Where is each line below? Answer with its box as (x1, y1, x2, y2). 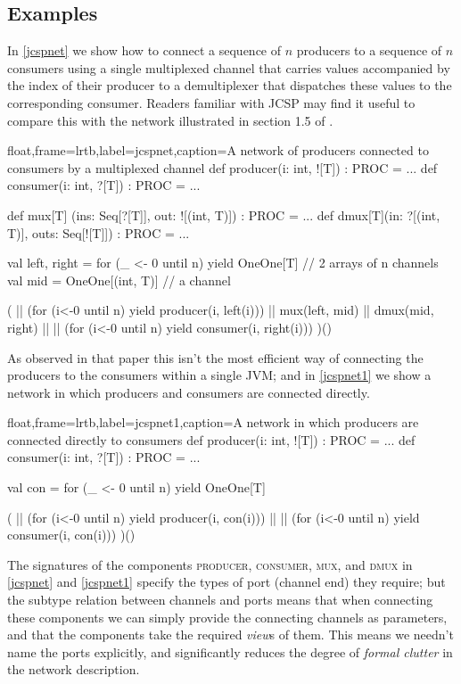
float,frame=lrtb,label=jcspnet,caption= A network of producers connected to (7, 141, 429, 160)
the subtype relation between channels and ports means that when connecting (7, 590, 433, 609)
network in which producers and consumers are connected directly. (7, 383, 370, 401)
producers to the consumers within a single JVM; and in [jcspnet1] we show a (7, 366, 432, 384)
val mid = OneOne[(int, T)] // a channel (7, 270, 231, 289)
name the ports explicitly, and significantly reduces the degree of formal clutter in (7, 642, 453, 661)
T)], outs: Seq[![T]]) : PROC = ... (7, 223, 190, 242)
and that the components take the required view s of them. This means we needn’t (7, 625, 454, 644)
